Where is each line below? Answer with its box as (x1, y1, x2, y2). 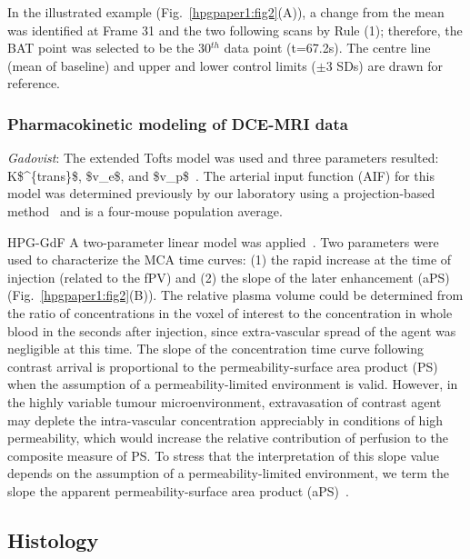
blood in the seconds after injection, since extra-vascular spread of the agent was (7, 321, 456, 340)
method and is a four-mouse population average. (7, 201, 283, 220)
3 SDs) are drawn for (325, 55, 444, 75)
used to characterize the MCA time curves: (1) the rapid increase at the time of (7, 250, 452, 269)
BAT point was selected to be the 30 (7, 38, 211, 57)
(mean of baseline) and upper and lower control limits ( (7, 55, 316, 75)
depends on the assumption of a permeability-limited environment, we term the (7, 464, 450, 483)
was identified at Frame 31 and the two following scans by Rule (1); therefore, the (7, 20, 463, 39)
